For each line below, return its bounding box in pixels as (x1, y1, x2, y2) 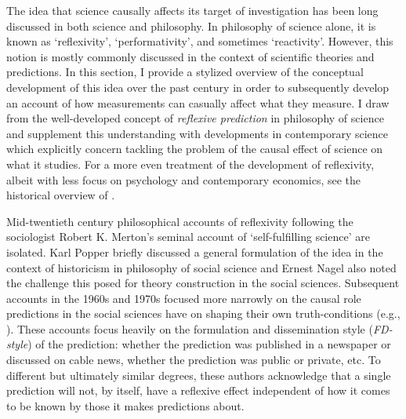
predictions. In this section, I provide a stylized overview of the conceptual (6, 64, 364, 80)
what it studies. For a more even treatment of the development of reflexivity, (6, 155, 375, 172)
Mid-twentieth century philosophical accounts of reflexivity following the (6, 213, 353, 229)
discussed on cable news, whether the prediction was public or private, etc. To (6, 352, 381, 368)
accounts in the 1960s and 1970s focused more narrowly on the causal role (6, 290, 361, 306)
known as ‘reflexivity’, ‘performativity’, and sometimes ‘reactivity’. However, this (6, 33, 393, 49)
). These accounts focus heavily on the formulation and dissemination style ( (6, 320, 373, 337)
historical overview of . (6, 187, 115, 203)
